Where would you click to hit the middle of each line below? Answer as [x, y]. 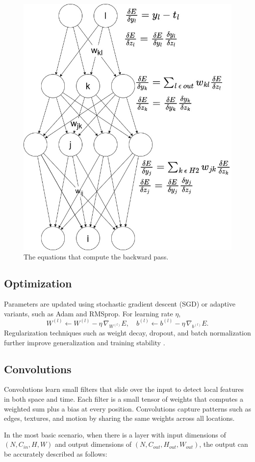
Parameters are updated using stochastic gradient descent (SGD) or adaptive [120, 303]
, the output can [224, 444]
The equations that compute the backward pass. [96, 257]
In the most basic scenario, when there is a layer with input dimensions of [115, 434]
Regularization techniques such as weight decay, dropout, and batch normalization [127, 333]
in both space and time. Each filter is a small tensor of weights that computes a [124, 399]
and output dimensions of [93, 444]
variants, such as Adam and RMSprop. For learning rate [89, 313]
